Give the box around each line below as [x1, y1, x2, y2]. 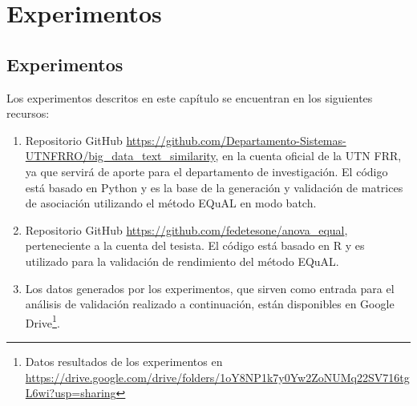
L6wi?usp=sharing [25, 384, 116, 401]
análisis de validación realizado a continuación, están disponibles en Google [25, 295, 395, 312]
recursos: [6, 105, 50, 122]
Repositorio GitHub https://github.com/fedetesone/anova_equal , [25, 221, 348, 238]
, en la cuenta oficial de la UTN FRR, [215, 147, 402, 164]
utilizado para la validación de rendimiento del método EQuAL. [25, 252, 339, 269]
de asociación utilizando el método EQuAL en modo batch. [25, 195, 317, 211]
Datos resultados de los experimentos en [25, 352, 223, 369]
